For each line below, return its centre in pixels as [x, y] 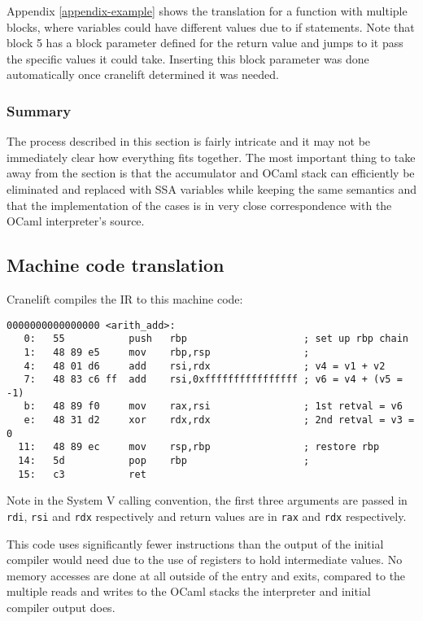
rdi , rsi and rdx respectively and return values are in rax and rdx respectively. [207, 516]
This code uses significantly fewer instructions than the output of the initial [195, 543]
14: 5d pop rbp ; [164, 461]
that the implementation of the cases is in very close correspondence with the [199, 205]
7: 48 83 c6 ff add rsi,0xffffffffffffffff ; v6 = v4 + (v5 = [213, 380]
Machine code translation [116, 265]
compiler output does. [61, 608]
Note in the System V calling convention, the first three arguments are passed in [207, 500]
